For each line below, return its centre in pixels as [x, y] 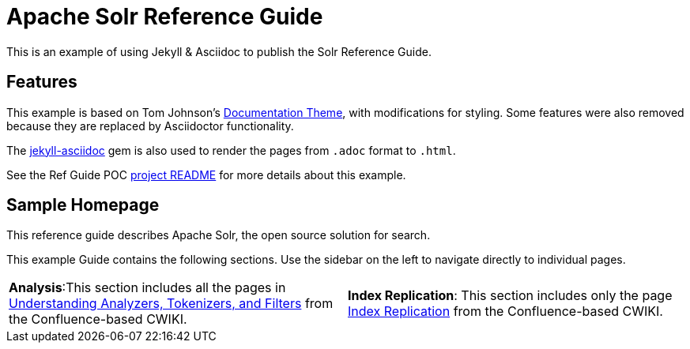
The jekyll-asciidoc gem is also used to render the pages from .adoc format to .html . [231, 150]
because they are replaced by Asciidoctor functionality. [150, 126]
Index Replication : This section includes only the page [510, 296]
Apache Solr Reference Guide [165, 17]
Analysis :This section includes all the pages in [147, 288]
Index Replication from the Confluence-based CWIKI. [505, 311]
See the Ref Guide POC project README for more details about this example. [206, 174]
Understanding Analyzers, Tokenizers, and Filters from [171, 304]
